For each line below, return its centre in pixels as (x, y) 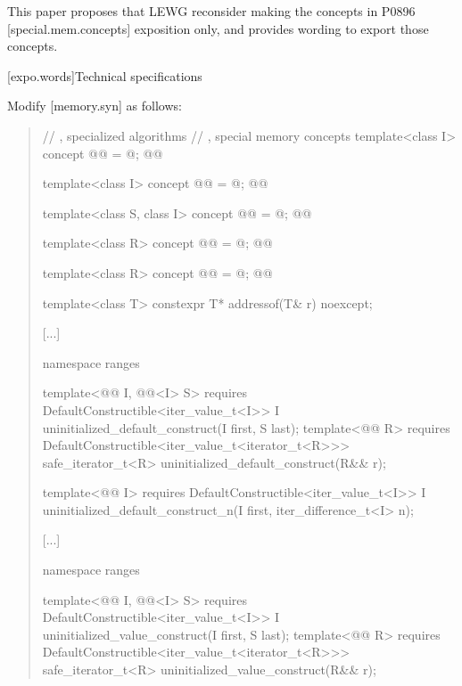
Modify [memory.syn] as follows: (95, 106)
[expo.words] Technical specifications (105, 75)
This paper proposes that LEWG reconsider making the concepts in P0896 (211, 11)
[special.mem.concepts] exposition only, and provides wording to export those (218, 28)
